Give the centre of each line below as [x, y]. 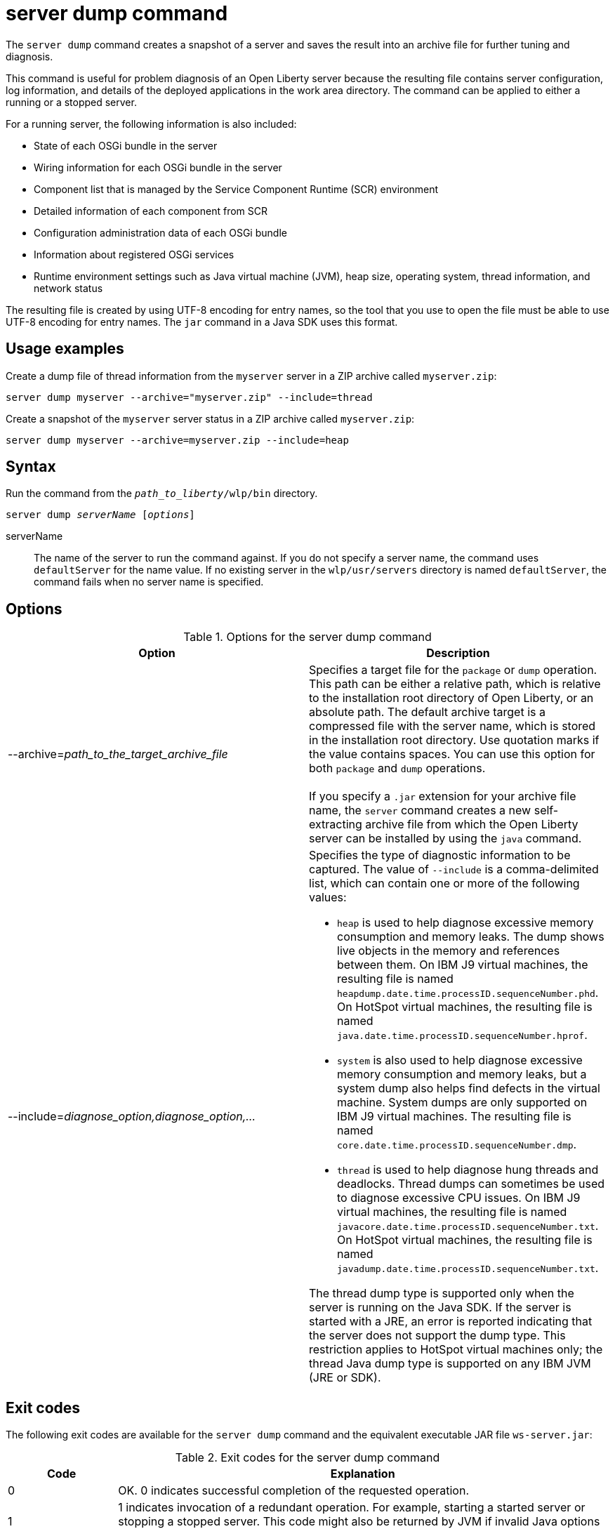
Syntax [31, 467]
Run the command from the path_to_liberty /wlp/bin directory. [162, 494]
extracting [336, 825]
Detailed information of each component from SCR [151, 211]
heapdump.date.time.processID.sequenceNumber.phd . [468, 993]
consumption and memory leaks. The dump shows [471, 937]
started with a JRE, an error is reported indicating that [451, 1322]
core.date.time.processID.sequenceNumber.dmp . [457, 1145]
